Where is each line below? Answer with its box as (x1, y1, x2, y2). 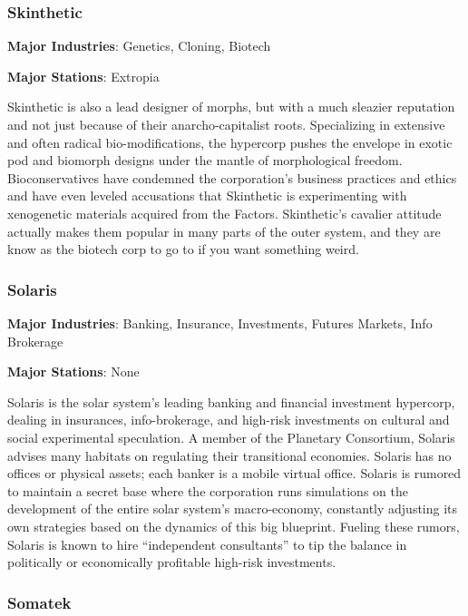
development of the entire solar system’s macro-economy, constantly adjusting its (7, 499, 458, 518)
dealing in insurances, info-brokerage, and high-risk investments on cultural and (7, 410, 450, 429)
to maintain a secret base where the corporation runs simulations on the (7, 481, 408, 500)
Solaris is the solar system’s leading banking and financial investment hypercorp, (7, 392, 455, 411)
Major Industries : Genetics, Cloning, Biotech (7, 36, 271, 55)
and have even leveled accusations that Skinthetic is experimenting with (7, 186, 407, 205)
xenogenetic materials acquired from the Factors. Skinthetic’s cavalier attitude (7, 203, 442, 222)
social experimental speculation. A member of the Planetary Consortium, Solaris (7, 427, 455, 446)
